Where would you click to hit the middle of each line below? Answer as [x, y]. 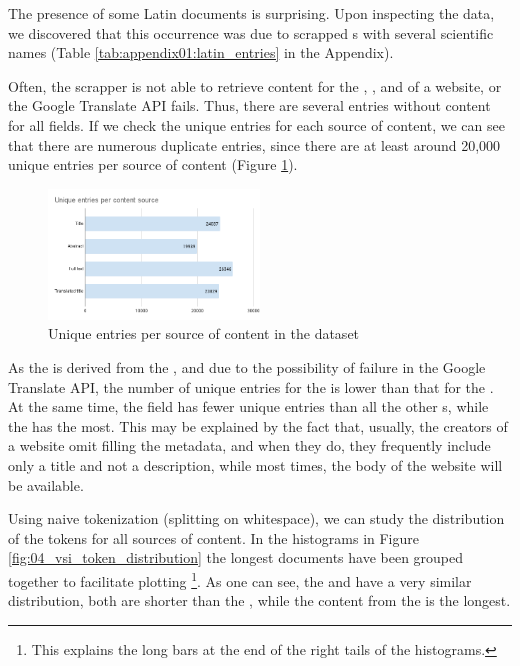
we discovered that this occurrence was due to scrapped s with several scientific [251, 32]
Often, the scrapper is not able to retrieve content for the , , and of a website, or [255, 85]
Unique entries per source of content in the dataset [204, 333]
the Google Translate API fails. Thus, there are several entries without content [249, 105]
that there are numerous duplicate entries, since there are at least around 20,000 [254, 144]
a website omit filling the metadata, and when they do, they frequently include [249, 445]
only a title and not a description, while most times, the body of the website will [255, 464]
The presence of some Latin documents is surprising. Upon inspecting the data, [251, 13]
